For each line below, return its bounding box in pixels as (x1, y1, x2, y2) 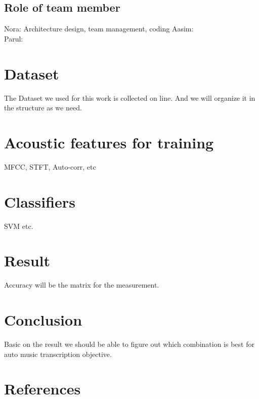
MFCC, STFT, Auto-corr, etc (4, 161, 96, 172)
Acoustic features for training (4, 132, 214, 152)
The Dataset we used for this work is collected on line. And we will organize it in (4, 92, 255, 103)
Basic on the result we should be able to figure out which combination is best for (4, 338, 254, 349)
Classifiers (4, 191, 75, 212)
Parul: (4, 33, 23, 44)
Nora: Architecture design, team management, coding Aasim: (4, 23, 194, 34)
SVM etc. (4, 220, 33, 231)
